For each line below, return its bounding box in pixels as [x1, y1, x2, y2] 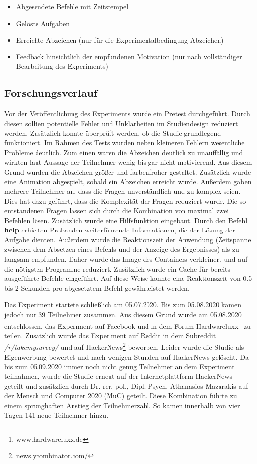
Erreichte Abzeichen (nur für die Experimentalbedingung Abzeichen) [16, 35, 224, 45]
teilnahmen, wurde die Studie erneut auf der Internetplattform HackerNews [4, 371, 232, 381]
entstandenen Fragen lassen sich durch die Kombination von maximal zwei [4, 205, 229, 216]
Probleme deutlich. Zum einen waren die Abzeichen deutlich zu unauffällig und [4, 147, 243, 157]
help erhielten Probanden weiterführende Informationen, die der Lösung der [4, 225, 235, 235]
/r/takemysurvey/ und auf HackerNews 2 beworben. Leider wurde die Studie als [4, 340, 244, 352]
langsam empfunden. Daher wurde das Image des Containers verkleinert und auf [4, 254, 248, 264]
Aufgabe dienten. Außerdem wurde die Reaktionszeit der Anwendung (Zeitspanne [4, 234, 251, 244]
